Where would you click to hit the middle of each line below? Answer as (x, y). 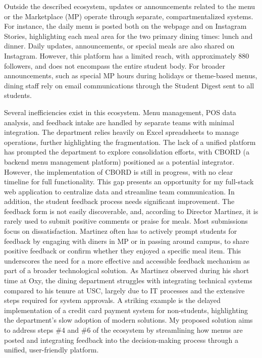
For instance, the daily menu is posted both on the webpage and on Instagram (125, 26)
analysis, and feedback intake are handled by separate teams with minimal (119, 122)
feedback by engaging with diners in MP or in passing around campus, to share (127, 241)
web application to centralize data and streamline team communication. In (119, 191)
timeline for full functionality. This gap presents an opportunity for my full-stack (129, 182)
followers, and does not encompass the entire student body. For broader (115, 65)
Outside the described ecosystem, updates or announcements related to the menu (130, 6)
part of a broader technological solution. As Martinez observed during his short (127, 270)
